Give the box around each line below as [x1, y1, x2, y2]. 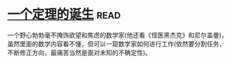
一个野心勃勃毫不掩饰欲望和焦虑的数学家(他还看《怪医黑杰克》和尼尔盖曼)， [7, 31, 228, 39]
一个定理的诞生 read [7, 6, 121, 22]
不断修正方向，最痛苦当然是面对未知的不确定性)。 [7, 48, 152, 57]
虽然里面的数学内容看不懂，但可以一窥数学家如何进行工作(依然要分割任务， [7, 39, 226, 48]
